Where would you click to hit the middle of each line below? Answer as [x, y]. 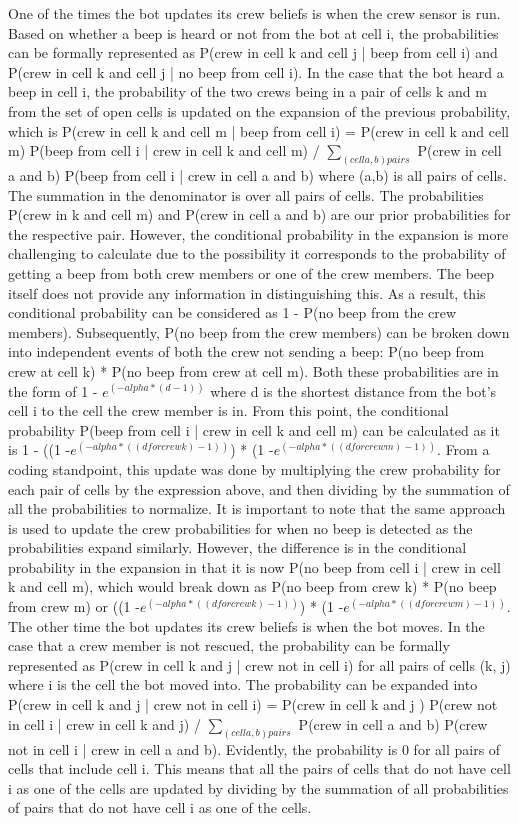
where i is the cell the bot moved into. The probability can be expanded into [243, 684]
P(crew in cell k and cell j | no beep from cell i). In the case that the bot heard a [256, 71]
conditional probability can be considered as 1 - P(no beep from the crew [232, 312]
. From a [463, 449]
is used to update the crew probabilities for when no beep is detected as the [240, 527]
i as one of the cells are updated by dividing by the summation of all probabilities [258, 787]
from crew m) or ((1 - [74, 606]
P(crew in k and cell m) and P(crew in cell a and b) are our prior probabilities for [259, 214]
